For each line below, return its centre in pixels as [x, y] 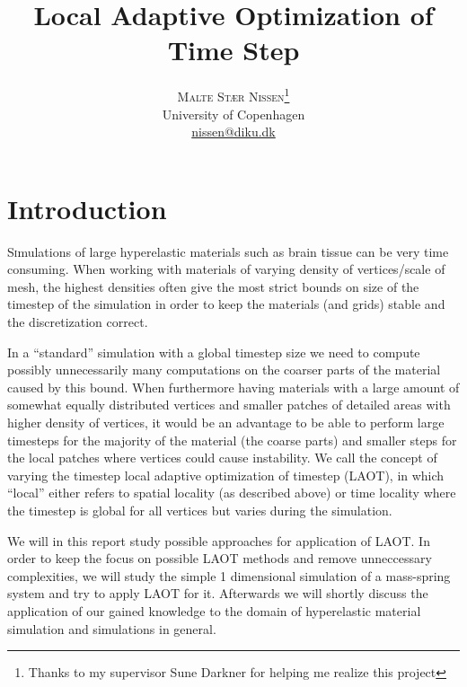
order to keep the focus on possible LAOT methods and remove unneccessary [220, 558]
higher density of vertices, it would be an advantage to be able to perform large [226, 423]
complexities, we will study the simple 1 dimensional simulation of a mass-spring [229, 575]
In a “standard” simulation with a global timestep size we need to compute [214, 352]
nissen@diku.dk [233, 132]
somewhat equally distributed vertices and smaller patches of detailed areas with [229, 405]
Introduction [87, 208]
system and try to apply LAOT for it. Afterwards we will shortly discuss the [218, 593]
